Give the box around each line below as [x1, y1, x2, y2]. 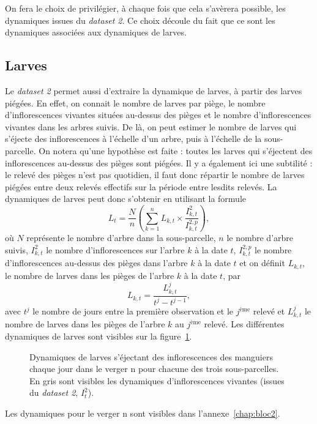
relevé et [253, 305, 285, 317]
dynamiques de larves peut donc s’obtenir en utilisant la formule [5, 192, 247, 205]
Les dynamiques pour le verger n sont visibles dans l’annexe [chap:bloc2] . [5, 406, 280, 419]
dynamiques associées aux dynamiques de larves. [5, 26, 187, 39]
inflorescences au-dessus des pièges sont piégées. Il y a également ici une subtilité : [5, 156, 313, 169]
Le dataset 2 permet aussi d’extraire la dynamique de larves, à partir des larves [5, 84, 302, 97]
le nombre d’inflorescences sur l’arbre [46, 243, 185, 256]
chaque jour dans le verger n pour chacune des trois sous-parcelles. [29, 362, 279, 375]
